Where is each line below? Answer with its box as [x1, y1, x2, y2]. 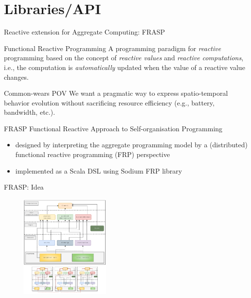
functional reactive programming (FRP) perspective [15, 149, 170, 159]
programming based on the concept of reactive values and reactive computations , [4, 53, 244, 63]
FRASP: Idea [4, 182, 44, 192]
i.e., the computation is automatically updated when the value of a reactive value [4, 62, 245, 72]
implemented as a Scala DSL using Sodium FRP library [15, 165, 182, 175]
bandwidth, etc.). [4, 107, 55, 117]
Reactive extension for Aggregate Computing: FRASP [4, 27, 165, 37]
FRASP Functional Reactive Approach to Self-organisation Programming [4, 123, 223, 133]
